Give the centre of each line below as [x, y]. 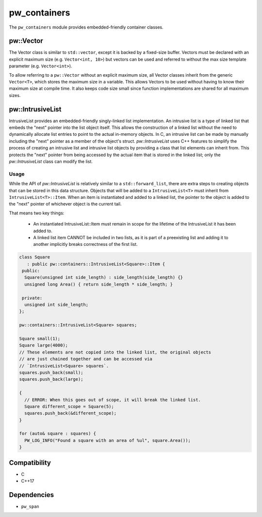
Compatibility [30, 462]
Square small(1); [40, 339]
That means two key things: [37, 213]
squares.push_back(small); [51, 372]
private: [32, 298]
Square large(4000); [43, 345]
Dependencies [32, 495]
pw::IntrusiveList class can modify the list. [51, 162]
